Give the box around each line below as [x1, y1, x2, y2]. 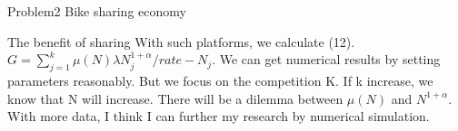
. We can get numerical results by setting [212, 50, 441, 69]
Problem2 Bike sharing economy [7, 2, 186, 20]
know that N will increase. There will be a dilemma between [7, 89, 343, 108]
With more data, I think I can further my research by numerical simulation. [7, 107, 430, 126]
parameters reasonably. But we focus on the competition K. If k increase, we [7, 70, 433, 89]
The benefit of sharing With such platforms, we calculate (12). [7, 32, 355, 51]
